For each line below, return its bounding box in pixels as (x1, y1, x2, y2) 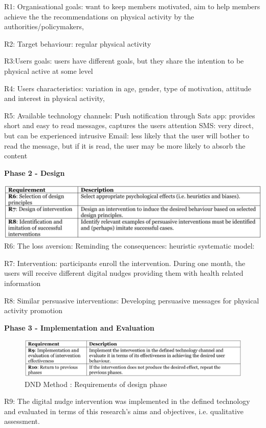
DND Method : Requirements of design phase (25, 378, 167, 389)
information (4, 278, 41, 289)
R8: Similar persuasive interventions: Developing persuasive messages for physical (4, 295, 259, 305)
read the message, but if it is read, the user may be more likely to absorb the (4, 140, 246, 151)
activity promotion (4, 305, 63, 316)
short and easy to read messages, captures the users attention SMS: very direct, (4, 120, 254, 131)
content (4, 150, 28, 161)
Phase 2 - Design (4, 167, 65, 178)
